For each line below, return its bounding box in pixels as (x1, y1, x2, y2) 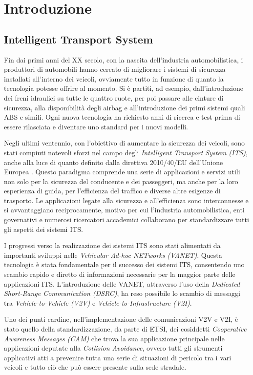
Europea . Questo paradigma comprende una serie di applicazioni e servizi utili (4, 167, 240, 177)
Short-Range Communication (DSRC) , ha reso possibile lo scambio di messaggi (4, 288, 240, 298)
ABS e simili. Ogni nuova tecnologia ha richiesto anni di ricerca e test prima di (4, 112, 240, 122)
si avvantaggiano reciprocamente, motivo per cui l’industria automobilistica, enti (4, 205, 245, 215)
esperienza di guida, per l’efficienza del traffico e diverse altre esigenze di (4, 186, 221, 196)
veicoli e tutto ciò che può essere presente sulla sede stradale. (4, 362, 187, 372)
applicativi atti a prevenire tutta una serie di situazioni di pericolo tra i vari (4, 352, 232, 362)
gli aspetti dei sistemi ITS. (4, 224, 83, 234)
